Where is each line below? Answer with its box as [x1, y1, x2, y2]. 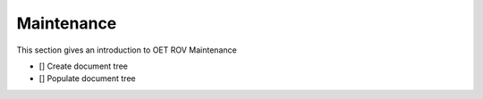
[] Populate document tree [38, 73, 136, 84]
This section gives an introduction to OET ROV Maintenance [16, 45, 237, 55]
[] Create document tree [38, 61, 129, 71]
